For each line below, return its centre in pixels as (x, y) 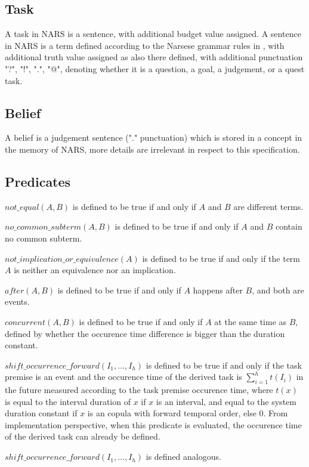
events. (17, 301)
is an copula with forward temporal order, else (172, 413)
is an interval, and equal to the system (226, 401)
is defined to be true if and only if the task (224, 365)
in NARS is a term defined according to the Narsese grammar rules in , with (145, 45)
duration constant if (41, 413)
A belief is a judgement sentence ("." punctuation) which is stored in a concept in (154, 137)
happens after (218, 290)
